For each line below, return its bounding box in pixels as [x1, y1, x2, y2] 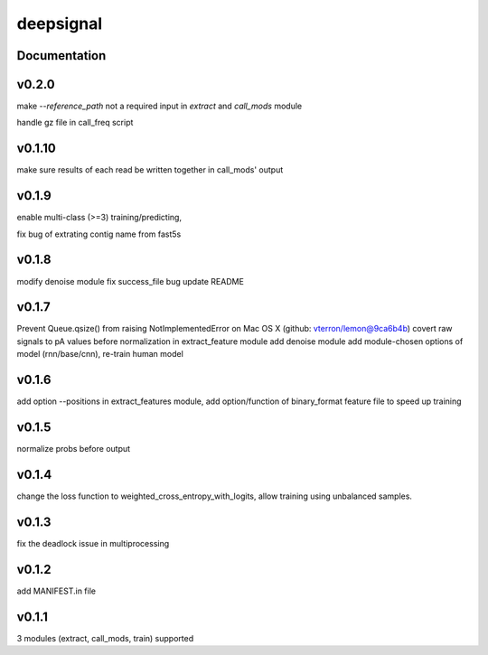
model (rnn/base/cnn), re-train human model [16, 349, 184, 360]
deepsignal [16, 14, 103, 33]
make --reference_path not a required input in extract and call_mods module [16, 100, 303, 112]
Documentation [16, 48, 107, 63]
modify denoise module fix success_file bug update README [16, 276, 244, 286]
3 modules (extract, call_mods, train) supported [16, 632, 194, 643]
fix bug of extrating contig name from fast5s [16, 229, 182, 239]
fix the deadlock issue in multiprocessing [16, 538, 170, 548]
